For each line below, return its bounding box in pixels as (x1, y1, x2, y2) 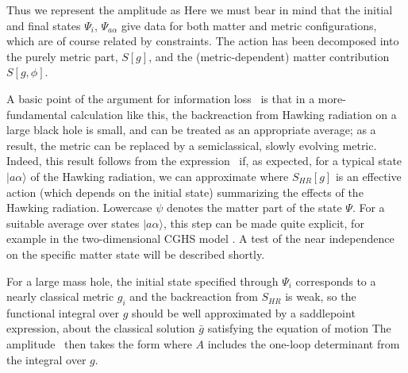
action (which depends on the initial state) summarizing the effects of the (6, 183, 364, 200)
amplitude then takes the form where (6, 336, 192, 352)
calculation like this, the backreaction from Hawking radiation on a (70, 106, 397, 122)
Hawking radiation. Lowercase (6, 199, 152, 216)
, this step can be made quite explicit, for (163, 214, 364, 231)
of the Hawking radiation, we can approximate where (30, 167, 289, 184)
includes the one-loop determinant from (207, 336, 400, 352)
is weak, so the (285, 288, 356, 305)
